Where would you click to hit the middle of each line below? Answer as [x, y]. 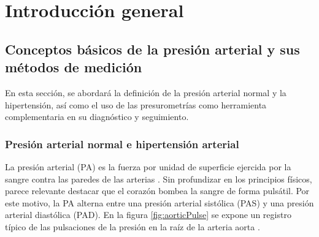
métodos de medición [74, 67]
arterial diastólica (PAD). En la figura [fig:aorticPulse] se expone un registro [148, 215]
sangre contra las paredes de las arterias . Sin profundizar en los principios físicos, [159, 179]
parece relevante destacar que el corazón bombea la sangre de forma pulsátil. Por [157, 191]
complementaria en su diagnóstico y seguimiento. [97, 117]
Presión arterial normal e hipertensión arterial [122, 144]
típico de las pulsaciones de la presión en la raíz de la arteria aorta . [133, 226]
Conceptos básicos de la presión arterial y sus [152, 49]
